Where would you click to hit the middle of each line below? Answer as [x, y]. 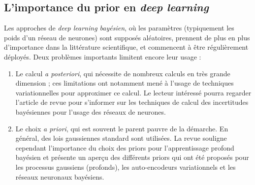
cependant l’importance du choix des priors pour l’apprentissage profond [125, 147]
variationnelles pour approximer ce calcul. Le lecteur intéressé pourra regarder [133, 92]
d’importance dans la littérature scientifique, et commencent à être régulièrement [126, 47]
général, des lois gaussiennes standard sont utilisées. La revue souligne [121, 138]
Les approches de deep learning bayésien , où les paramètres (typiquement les [119, 28]
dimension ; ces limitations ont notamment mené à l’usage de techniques [125, 83]
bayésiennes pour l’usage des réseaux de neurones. [91, 111]
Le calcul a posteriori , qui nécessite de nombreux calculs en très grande [123, 73]
